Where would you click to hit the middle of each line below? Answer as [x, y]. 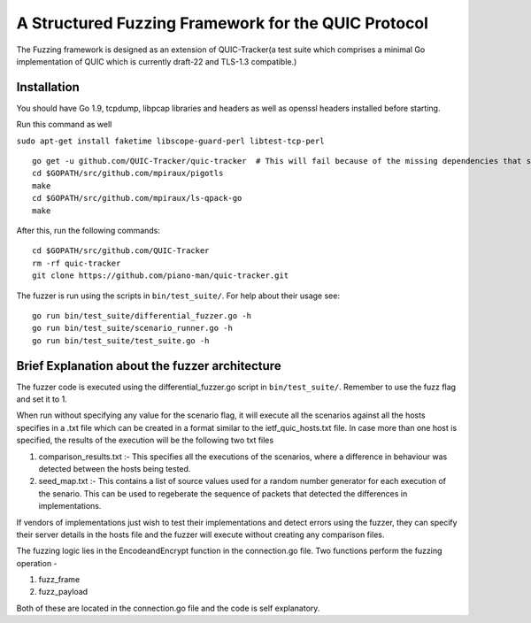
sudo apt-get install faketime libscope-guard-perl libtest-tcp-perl [170, 141]
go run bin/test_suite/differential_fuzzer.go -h [142, 315]
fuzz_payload [63, 592]
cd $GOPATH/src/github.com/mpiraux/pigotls [128, 173]
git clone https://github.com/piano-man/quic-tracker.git [161, 276]
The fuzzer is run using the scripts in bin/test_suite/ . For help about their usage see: [178, 296]
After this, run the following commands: [88, 230]
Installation [48, 87]
